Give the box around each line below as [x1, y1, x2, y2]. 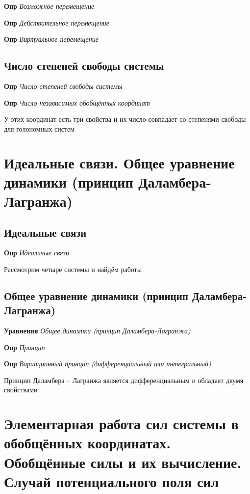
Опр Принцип [4, 342, 45, 352]
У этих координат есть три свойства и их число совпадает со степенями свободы [4, 114, 246, 124]
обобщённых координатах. [4, 433, 171, 453]
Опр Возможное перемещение [4, 1, 95, 11]
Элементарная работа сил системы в [4, 413, 239, 434]
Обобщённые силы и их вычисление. [4, 452, 242, 472]
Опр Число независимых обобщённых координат [4, 97, 150, 108]
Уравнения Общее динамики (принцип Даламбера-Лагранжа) [4, 326, 191, 336]
